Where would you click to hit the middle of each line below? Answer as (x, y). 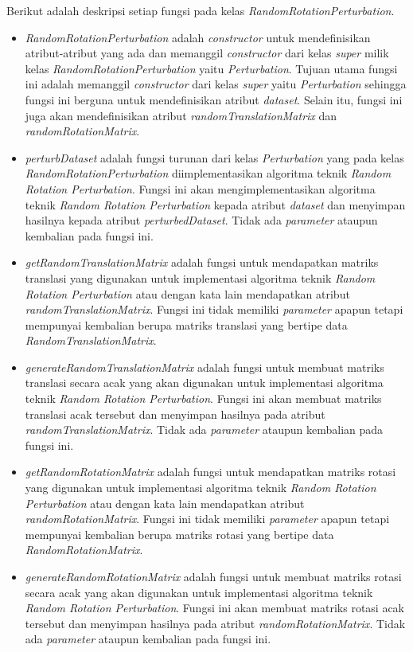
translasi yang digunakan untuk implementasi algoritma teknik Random (200, 277)
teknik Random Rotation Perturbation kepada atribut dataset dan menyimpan (215, 204)
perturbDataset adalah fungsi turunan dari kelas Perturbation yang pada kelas (214, 157)
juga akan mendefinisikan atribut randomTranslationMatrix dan (181, 115)
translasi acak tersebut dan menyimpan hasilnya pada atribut (175, 414)
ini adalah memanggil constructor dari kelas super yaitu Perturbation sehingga (216, 84)
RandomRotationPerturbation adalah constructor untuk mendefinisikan (198, 37)
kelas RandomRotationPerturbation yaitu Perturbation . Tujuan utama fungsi (211, 68)
